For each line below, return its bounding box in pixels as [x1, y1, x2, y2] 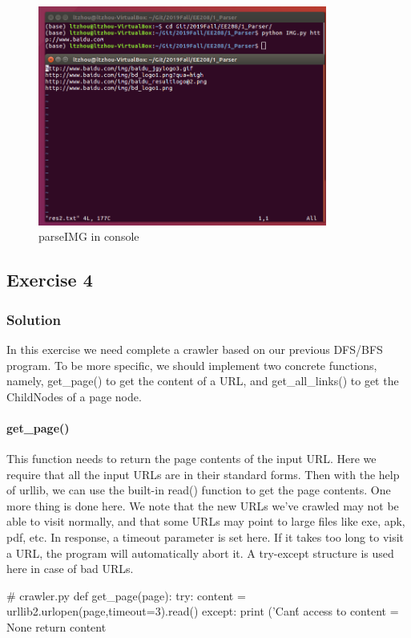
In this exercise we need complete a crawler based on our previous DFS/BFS [6, 340, 383, 357]
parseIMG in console [38, 228, 139, 245]
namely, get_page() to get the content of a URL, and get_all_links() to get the [6, 372, 399, 389]
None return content [6, 619, 107, 636]
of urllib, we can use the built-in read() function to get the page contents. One [6, 482, 391, 498]
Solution [6, 309, 61, 329]
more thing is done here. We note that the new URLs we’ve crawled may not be [6, 497, 399, 514]
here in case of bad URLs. [6, 560, 134, 577]
